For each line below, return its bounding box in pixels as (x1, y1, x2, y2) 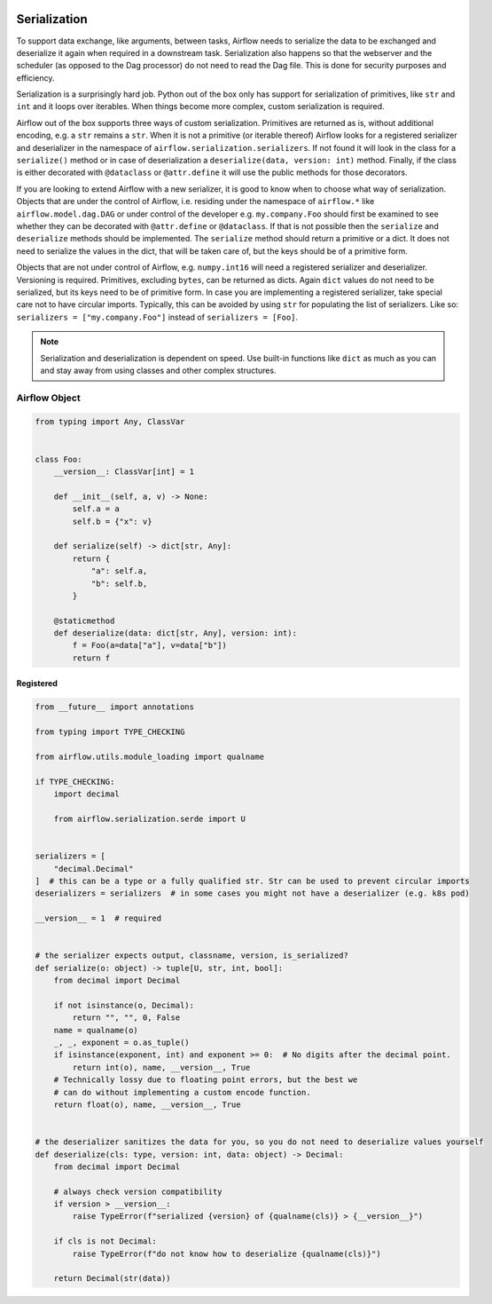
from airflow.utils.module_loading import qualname (35, 752, 265, 762)
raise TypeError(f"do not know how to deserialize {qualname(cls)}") (72, 1248, 381, 1259)
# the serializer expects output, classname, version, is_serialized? (35, 951, 349, 960)
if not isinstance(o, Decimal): (53, 1000, 195, 1010)
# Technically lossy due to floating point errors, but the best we (53, 1075, 358, 1085)
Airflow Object (16, 391, 81, 404)
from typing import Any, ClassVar (35, 417, 185, 427)
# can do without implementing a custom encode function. (53, 1087, 311, 1097)
